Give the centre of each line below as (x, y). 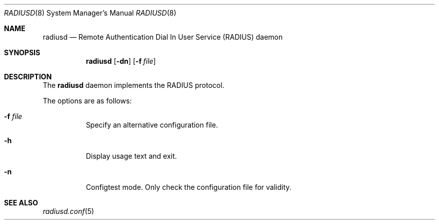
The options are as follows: (87, 101)
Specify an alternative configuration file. (152, 125)
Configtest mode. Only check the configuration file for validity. (189, 187)
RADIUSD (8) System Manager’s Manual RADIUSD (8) (90, 13)
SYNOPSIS (22, 52)
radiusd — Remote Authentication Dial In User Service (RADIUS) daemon (163, 37)
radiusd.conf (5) (68, 211)
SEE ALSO (21, 203)
